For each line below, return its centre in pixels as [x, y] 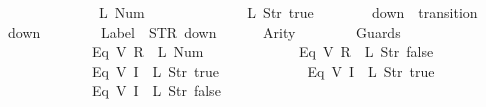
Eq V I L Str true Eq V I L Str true [263, 70]
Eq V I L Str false [156, 90]
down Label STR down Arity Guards [204, 31]
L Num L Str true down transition [288, 12]
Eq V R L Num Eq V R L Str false [262, 51]
